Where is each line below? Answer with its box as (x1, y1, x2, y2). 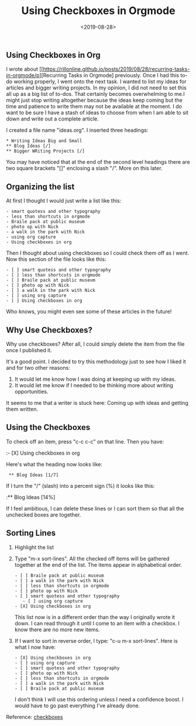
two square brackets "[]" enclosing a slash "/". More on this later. (6, 165, 163, 172)
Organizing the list (6, 181, 75, 191)
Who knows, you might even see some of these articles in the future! (6, 308, 172, 315)
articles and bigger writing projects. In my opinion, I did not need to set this (6, 84, 187, 91)
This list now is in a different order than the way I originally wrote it (14, 613, 176, 621)
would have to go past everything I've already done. (14, 702, 140, 709)
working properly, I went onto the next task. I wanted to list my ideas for (13, 78, 187, 85)
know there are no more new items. (14, 626, 101, 633)
